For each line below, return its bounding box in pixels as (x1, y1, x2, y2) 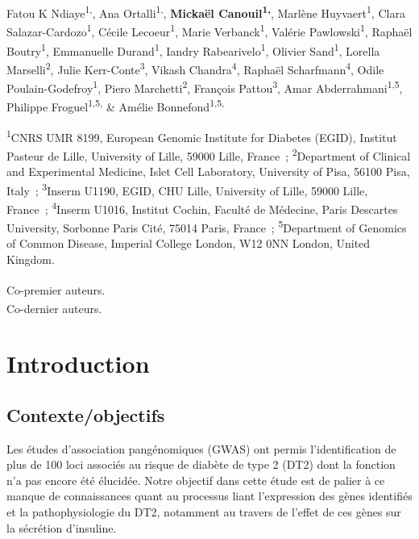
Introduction (6, 347, 150, 380)
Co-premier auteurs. (6, 281, 106, 298)
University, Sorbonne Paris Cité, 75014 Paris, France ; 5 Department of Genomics (6, 217, 407, 236)
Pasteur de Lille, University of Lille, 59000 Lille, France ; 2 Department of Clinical (6, 144, 411, 164)
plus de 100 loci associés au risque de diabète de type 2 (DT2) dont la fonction (6, 456, 396, 473)
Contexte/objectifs (6, 402, 165, 427)
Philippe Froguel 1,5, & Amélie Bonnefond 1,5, (6, 96, 225, 115)
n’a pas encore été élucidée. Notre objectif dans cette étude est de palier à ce (6, 471, 385, 488)
